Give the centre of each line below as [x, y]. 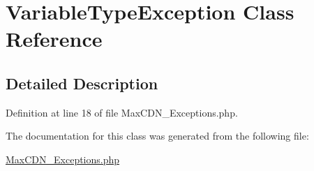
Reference [54, 39]
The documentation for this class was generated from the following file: [157, 136]
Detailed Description [82, 83]
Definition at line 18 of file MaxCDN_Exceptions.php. [122, 112]
